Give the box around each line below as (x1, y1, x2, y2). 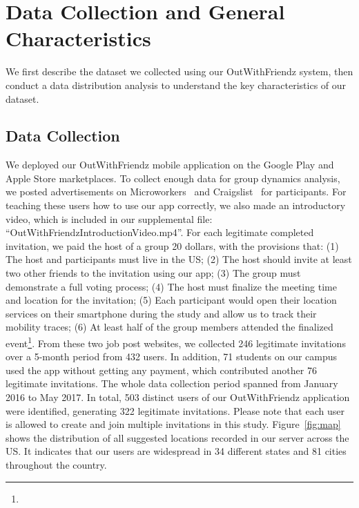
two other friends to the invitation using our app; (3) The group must (6, 266, 301, 280)
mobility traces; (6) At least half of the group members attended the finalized (6, 320, 333, 334)
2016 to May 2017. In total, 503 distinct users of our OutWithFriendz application (6, 390, 350, 404)
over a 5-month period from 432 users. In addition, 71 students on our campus (6, 349, 338, 364)
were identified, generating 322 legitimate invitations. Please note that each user (6, 403, 345, 418)
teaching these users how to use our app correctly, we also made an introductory (6, 198, 346, 213)
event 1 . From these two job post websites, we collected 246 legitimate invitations (6, 334, 346, 350)
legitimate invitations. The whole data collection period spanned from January (6, 376, 338, 391)
